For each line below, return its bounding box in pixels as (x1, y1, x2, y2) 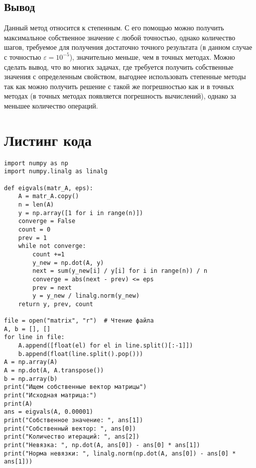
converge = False (18, 218, 76, 225)
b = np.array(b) (4, 375, 58, 382)
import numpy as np (4, 159, 68, 167)
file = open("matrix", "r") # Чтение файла (4, 317, 154, 325)
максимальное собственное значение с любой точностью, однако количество (4, 32, 236, 42)
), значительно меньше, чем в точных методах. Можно (69, 51, 235, 62)
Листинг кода (4, 129, 92, 150)
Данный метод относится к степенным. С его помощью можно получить (4, 22, 224, 33)
